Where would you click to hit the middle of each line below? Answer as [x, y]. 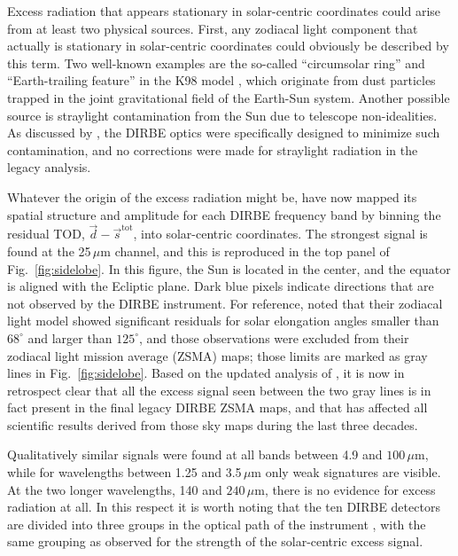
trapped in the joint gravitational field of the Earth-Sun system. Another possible [229, 97]
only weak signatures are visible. [353, 472]
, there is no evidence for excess [350, 489]
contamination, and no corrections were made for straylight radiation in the [213, 149]
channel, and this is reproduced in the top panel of [252, 251]
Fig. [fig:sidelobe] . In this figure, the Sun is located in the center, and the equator [229, 268]
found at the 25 [49, 251]
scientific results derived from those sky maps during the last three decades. [213, 424]
